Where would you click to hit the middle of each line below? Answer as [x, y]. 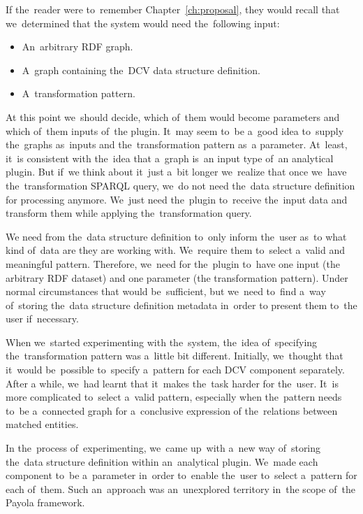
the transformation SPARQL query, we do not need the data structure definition [180, 185]
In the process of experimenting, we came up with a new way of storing [163, 448]
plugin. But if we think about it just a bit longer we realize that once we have [176, 172]
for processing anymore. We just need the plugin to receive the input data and [177, 199]
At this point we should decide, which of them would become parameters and [173, 116]
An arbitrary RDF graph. [77, 47]
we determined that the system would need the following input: [143, 23]
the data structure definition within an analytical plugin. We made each [162, 461]
